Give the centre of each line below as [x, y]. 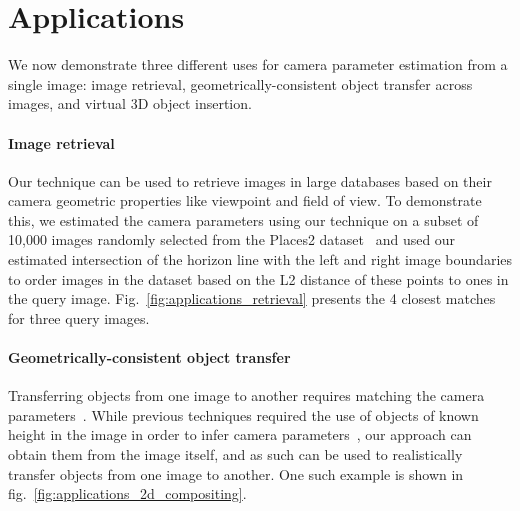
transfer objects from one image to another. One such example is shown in [236, 473]
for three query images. [79, 317]
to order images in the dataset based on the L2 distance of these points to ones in [258, 278]
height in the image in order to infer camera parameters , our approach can [240, 434]
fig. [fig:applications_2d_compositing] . [127, 493]
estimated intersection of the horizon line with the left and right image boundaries [260, 259]
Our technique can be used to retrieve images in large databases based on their [250, 180]
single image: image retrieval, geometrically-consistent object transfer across [240, 83]
